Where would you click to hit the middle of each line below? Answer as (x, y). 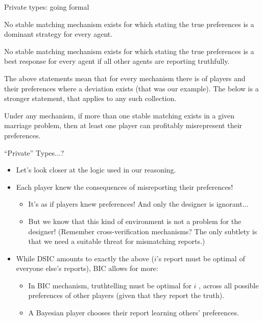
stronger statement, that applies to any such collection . (90, 98)
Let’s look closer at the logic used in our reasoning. (96, 170)
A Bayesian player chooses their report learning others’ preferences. (134, 313)
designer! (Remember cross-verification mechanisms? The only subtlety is (143, 231)
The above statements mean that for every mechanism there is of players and (125, 78)
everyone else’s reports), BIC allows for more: (87, 268)
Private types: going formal (47, 7)
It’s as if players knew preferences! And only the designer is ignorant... (138, 204)
